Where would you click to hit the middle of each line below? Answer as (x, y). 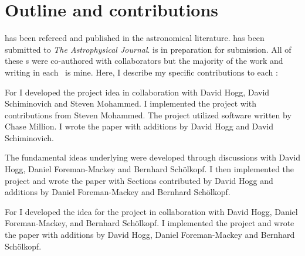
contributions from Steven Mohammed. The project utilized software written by (148, 115)
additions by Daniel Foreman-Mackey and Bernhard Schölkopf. (118, 192)
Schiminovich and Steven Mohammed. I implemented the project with (131, 103)
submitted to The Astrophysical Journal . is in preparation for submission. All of (148, 49)
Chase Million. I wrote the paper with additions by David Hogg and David (139, 126)
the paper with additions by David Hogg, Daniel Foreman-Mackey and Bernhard (150, 235)
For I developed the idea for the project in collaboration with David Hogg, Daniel (151, 211)
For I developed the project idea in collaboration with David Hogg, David (137, 92)
